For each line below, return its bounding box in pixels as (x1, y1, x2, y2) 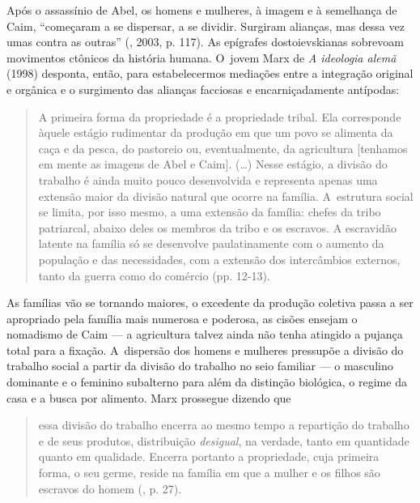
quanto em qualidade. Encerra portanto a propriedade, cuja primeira (38, 448, 380, 465)
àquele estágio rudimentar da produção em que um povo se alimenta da (38, 124, 393, 141)
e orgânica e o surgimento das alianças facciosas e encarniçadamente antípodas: (6, 80, 400, 97)
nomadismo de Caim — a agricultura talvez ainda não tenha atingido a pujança (6, 326, 403, 343)
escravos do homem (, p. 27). (38, 480, 182, 497)
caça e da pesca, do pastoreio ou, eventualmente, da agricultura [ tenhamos (38, 139, 408, 156)
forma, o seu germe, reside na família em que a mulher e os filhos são (38, 464, 380, 481)
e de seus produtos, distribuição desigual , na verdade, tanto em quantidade (38, 432, 409, 449)
